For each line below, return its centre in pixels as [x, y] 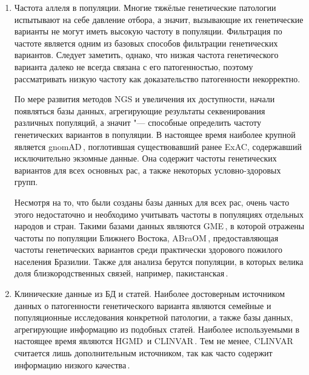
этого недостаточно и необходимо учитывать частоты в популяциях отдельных [159, 214]
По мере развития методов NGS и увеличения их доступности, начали [145, 99]
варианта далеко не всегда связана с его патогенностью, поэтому [134, 66]
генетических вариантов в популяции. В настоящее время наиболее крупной [155, 134]
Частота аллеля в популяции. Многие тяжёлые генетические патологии [145, 7]
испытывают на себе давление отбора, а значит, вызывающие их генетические [159, 19]
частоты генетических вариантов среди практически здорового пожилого [148, 249]
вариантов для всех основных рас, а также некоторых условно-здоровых [148, 170]
